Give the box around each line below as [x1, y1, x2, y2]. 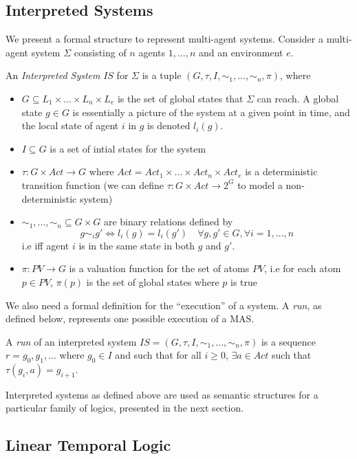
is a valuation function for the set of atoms [69, 261, 250, 276]
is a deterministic [245, 164, 318, 179]
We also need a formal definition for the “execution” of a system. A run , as [6, 298, 322, 312]
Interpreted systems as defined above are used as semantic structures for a [6, 387, 318, 401]
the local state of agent [21, 118, 119, 133]
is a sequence [261, 334, 316, 348]
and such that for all [115, 348, 202, 362]
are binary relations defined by [103, 214, 233, 229]
